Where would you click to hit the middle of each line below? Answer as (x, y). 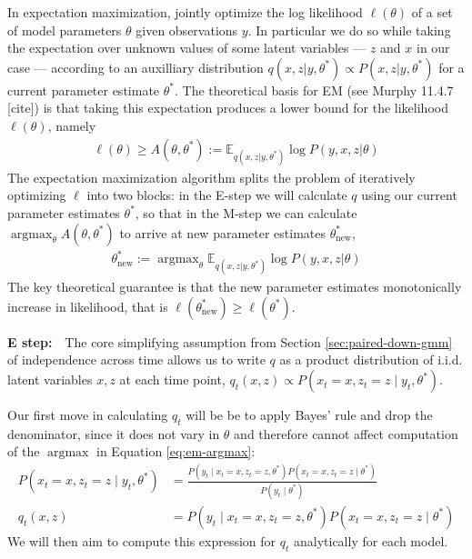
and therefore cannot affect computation (346, 433)
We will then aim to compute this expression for (142, 540)
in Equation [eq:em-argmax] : (176, 451)
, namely (72, 125)
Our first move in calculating (88, 415)
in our (433, 48)
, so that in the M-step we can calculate (246, 212)
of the (24, 451)
